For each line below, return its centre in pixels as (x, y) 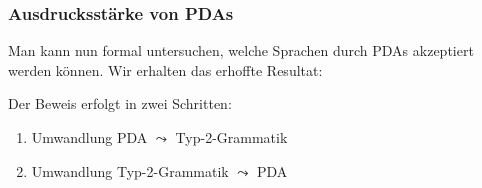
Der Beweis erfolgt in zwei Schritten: (120, 103)
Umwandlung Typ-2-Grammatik (130, 170)
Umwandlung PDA (89, 137)
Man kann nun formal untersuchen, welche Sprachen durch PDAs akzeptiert (241, 50)
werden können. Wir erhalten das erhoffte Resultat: (165, 69)
